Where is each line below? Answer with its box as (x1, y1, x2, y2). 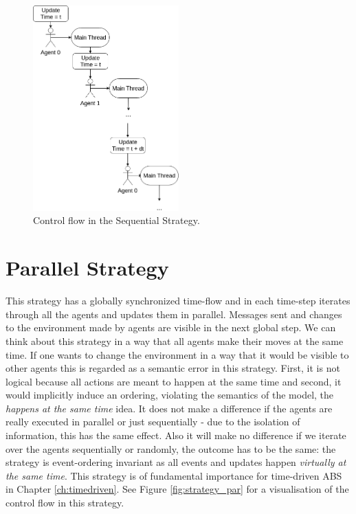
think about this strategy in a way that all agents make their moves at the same (5, 333, 344, 348)
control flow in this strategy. (5, 495, 124, 510)
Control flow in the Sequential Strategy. (33, 213, 200, 227)
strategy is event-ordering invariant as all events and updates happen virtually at (5, 455, 346, 469)
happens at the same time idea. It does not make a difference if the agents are (5, 401, 333, 415)
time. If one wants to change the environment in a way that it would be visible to (5, 347, 349, 361)
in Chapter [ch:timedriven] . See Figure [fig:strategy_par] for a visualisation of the (5, 482, 349, 496)
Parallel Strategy (5, 254, 169, 282)
